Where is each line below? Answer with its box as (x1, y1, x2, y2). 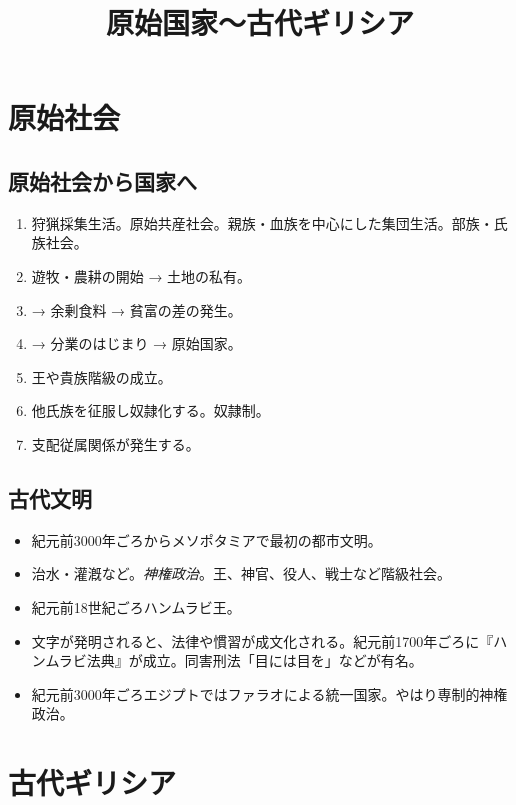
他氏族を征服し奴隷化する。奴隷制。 (31, 400, 270, 421)
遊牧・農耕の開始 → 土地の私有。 (31, 265, 252, 286)
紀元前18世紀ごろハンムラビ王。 (31, 596, 241, 617)
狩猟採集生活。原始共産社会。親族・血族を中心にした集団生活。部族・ (31, 212, 494, 233)
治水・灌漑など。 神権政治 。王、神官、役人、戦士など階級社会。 (31, 563, 452, 584)
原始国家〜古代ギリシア (105, 2, 414, 43)
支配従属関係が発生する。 (31, 433, 200, 454)
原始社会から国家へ (8, 165, 197, 196)
